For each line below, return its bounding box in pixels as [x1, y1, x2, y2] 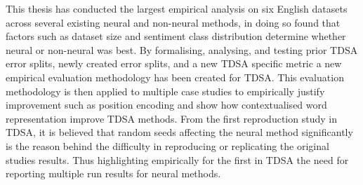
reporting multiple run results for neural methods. [6, 166, 221, 181]
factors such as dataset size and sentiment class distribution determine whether [6, 29, 346, 43]
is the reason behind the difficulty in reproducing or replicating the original [6, 138, 329, 153]
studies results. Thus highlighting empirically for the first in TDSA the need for [6, 152, 349, 167]
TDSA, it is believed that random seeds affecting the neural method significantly [6, 125, 353, 139]
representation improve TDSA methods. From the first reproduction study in [6, 111, 337, 125]
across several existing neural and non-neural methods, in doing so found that [6, 15, 341, 29]
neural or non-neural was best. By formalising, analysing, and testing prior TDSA [6, 42, 358, 57]
